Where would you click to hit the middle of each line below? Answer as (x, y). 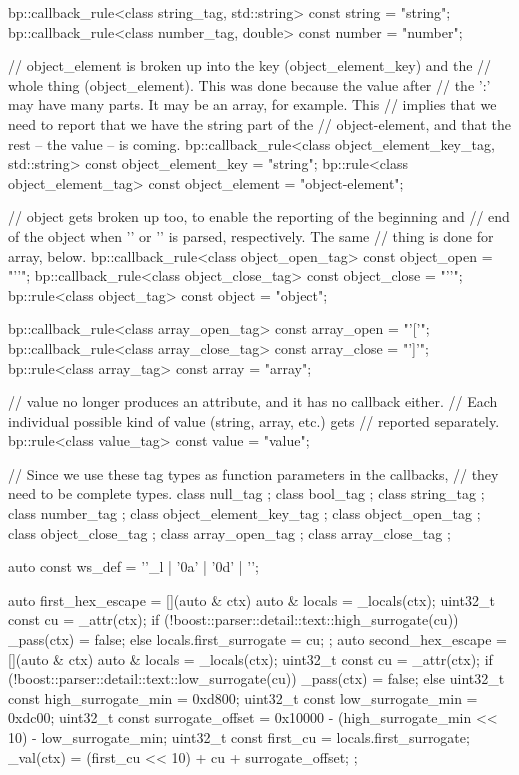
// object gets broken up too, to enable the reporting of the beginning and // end (259, 216)
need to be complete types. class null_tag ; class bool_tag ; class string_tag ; (246, 493)
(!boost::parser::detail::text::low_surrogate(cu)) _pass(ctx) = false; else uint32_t (256, 678)
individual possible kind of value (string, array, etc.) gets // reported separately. (254, 420)
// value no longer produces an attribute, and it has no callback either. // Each (253, 401)
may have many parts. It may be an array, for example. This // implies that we (252, 104)
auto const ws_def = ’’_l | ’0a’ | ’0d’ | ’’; (133, 566)
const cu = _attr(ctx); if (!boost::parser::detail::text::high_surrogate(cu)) (233, 619)
